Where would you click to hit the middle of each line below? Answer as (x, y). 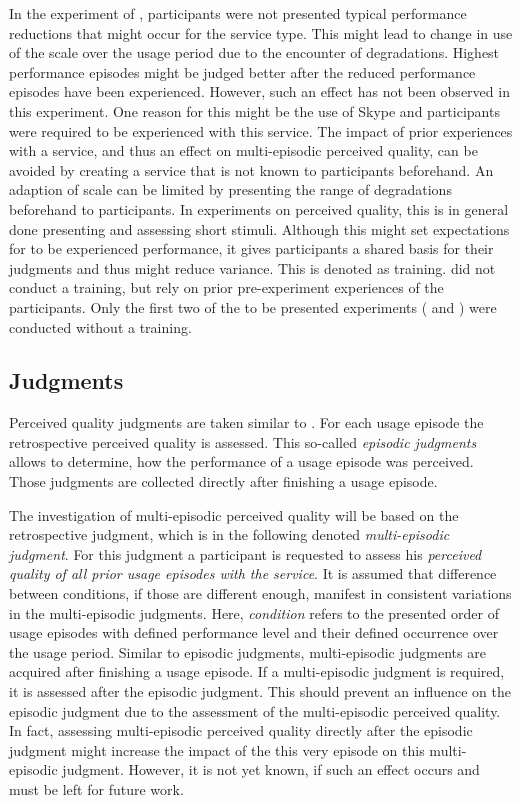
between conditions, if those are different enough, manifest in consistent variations (260, 593)
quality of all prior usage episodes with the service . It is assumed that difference (253, 573)
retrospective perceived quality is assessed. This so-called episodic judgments (243, 441)
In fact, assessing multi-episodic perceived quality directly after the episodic (241, 730)
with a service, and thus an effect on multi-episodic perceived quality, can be (243, 150)
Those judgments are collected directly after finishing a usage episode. (223, 481)
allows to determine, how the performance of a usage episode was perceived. (241, 461)
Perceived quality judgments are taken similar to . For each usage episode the (246, 422)
